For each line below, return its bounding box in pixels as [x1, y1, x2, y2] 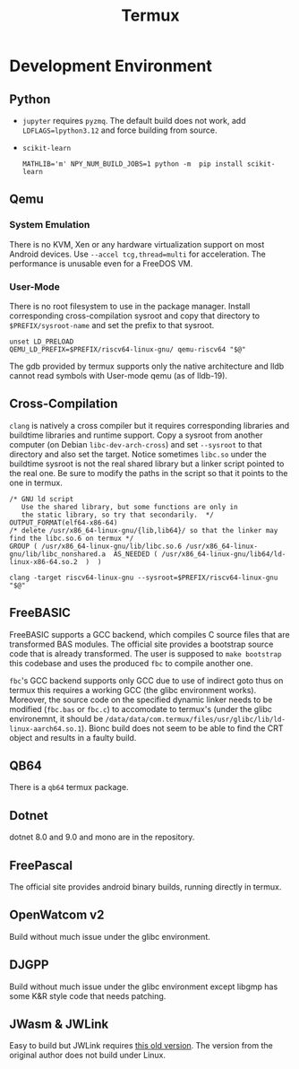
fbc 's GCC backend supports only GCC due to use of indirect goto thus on [9, 674, 284, 686]
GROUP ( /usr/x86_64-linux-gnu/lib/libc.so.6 [9, 542, 182, 551]
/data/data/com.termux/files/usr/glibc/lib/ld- [105, 715, 286, 724]
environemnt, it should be [9, 713, 104, 724]
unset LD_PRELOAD [9, 337, 74, 346]
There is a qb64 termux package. [9, 782, 129, 793]
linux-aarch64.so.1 [9, 724, 82, 734]
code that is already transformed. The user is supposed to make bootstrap [9, 647, 282, 659]
